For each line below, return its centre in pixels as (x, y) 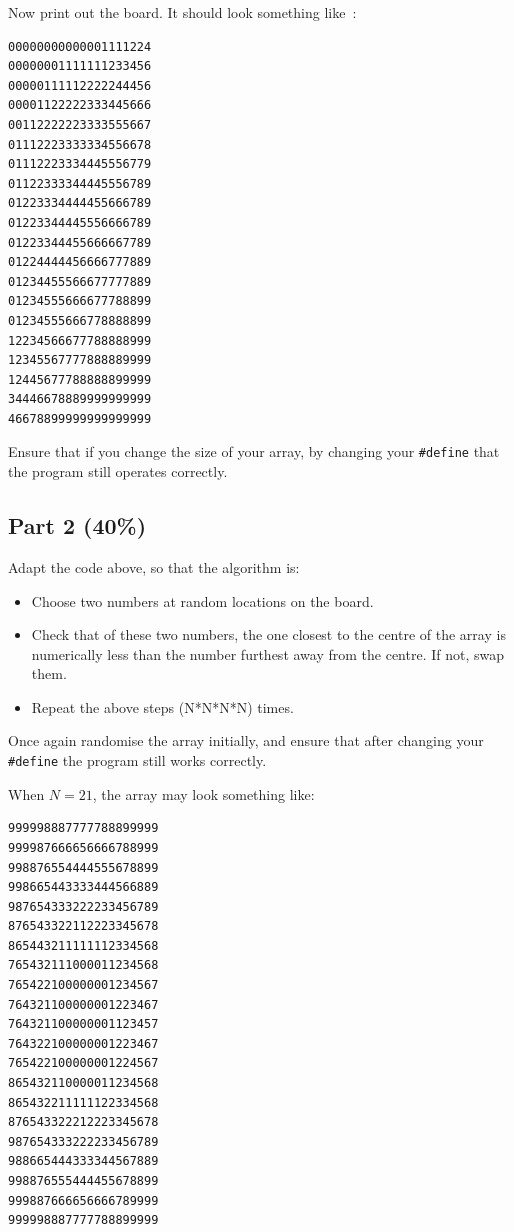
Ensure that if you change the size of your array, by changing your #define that (254, 451)
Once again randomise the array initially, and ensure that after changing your (246, 740)
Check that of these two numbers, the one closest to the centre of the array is (268, 634)
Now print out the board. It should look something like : (182, 12)
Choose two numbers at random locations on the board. (202, 600)
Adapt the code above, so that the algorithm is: (154, 566)
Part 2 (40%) (77, 525)
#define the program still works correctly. (137, 760)
